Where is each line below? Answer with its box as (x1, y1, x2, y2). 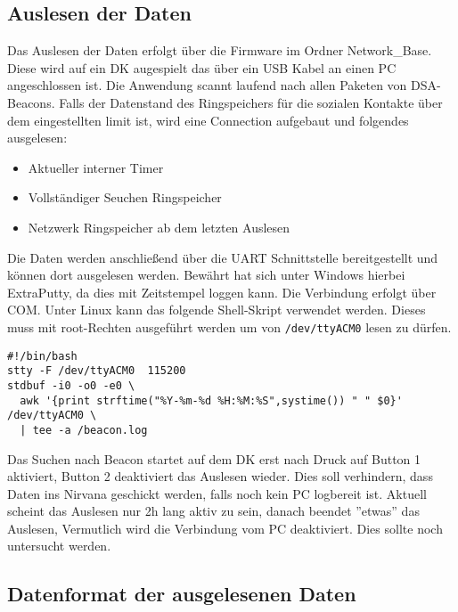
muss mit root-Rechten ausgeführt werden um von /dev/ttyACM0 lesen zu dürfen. (7, 317, 452, 336)
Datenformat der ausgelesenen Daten (7, 580, 356, 608)
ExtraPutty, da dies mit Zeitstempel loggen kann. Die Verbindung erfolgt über (7, 282, 437, 301)
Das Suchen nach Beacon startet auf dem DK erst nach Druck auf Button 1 (7, 449, 421, 468)
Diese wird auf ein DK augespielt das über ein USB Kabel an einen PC (7, 58, 397, 77)
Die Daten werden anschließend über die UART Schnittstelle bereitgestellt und (7, 248, 438, 266)
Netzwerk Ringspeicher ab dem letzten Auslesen (28, 217, 290, 236)
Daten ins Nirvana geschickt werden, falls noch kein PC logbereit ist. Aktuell (7, 484, 427, 502)
